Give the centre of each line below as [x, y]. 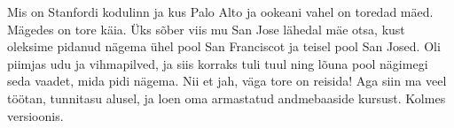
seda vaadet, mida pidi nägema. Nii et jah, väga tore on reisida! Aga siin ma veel [227, 81]
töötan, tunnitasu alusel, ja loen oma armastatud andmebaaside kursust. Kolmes [227, 98]
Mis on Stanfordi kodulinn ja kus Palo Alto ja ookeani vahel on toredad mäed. [220, 11]
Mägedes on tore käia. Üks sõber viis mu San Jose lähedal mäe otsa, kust [206, 29]
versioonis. [35, 115]
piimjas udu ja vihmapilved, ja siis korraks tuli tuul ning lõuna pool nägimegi [218, 63]
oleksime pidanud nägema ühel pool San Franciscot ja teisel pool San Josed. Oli [224, 46]
